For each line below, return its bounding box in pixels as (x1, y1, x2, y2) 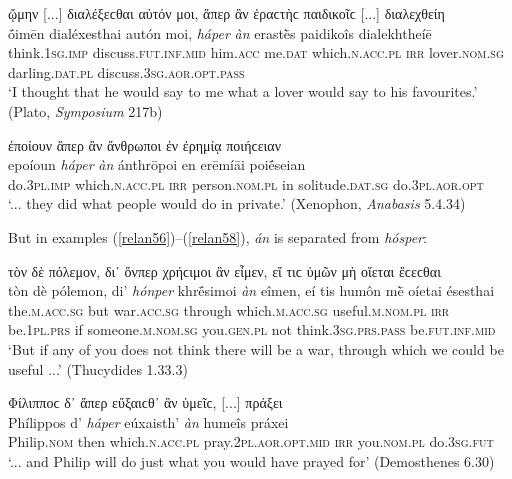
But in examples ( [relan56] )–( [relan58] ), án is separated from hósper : (8, 226, 427, 247)
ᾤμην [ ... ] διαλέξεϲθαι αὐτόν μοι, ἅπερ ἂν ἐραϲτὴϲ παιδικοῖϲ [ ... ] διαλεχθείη (8, 3, 445, 23)
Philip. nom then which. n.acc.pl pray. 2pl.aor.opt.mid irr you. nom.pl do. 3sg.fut (8, 431, 494, 452)
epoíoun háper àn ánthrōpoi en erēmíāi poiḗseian (8, 154, 306, 175)
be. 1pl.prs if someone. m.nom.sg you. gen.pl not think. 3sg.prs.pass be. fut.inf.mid (8, 319, 496, 340)
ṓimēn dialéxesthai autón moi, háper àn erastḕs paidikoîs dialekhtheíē (8, 22, 432, 43)
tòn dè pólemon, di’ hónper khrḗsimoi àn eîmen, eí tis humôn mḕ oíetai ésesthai (8, 280, 495, 301)
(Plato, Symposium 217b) (8, 100, 163, 121)
